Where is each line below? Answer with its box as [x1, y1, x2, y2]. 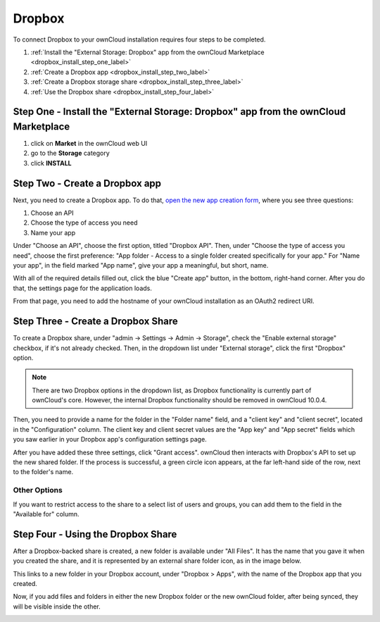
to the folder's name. [13, 468, 74, 476]
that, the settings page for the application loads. [13, 284, 153, 292]
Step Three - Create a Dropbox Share [13, 316, 179, 328]
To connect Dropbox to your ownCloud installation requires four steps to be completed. [13, 35, 266, 44]
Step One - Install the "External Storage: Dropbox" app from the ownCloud [13, 106, 346, 118]
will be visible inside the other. [13, 602, 101, 611]
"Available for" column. [13, 509, 80, 518]
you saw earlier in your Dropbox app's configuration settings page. [13, 435, 207, 444]
